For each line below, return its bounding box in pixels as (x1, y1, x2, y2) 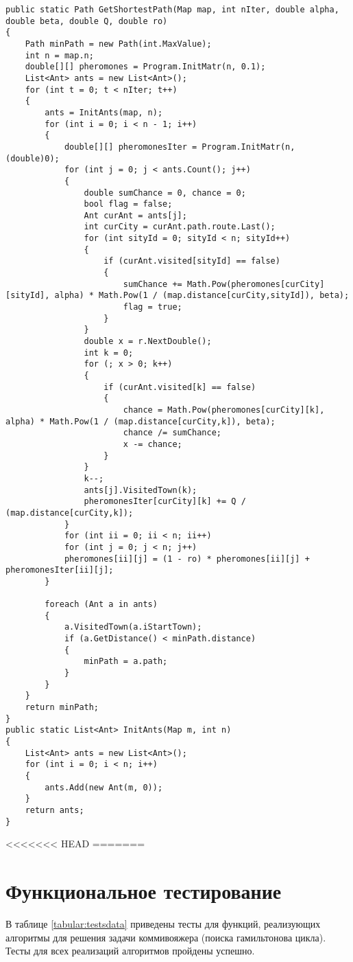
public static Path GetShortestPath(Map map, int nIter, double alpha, (5, 5, 339, 14)
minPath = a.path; (84, 656, 168, 667)
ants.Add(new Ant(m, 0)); (45, 782, 163, 792)
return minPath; (25, 702, 99, 713)
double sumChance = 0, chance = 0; (84, 187, 246, 198)
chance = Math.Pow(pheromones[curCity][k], (123, 404, 325, 415)
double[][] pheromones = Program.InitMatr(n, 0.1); (25, 62, 266, 72)
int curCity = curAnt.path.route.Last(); (84, 222, 276, 232)
